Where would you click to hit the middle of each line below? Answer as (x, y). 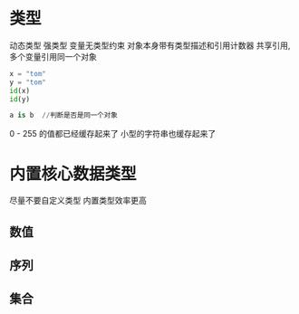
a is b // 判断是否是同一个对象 (63, 115)
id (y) (19, 99)
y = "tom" (28, 82)
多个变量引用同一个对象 (53, 56)
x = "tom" (28, 73)
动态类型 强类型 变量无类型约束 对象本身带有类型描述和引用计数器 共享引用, (150, 45)
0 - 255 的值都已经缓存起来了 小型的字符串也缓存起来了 (113, 134)
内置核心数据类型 (73, 174)
